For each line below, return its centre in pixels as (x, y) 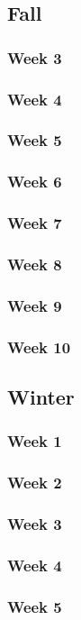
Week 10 (39, 346)
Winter (41, 396)
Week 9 (35, 305)
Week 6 (35, 182)
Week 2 (35, 483)
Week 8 (35, 264)
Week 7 (35, 223)
